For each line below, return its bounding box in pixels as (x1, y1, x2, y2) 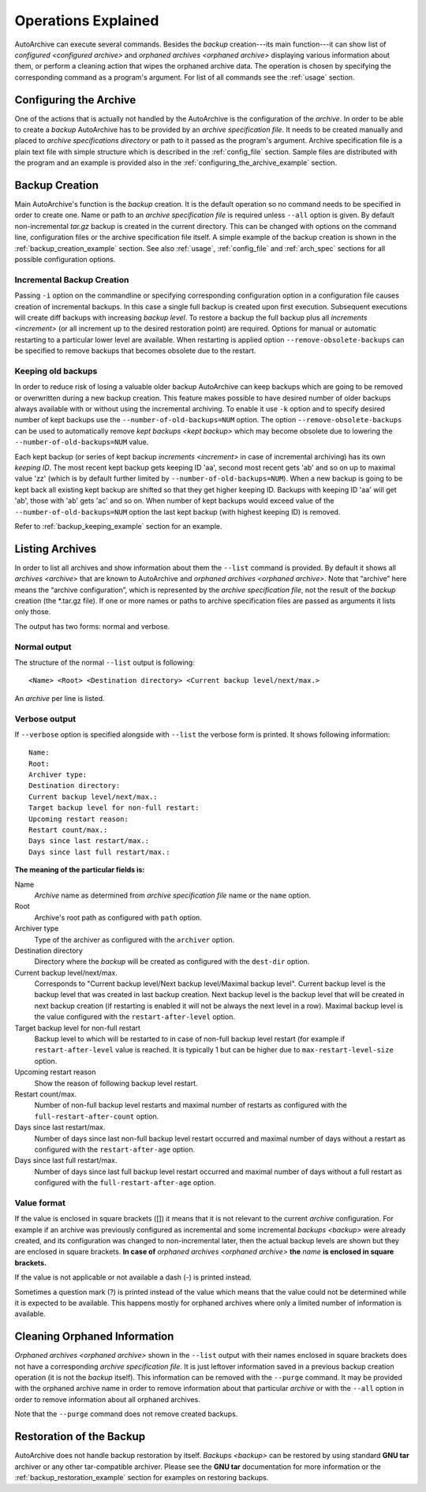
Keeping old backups (14, 366, 98, 377)
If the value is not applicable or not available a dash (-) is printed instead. (14, 1273, 252, 1282)
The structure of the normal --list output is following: (14, 658, 195, 667)
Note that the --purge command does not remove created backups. (14, 1409, 238, 1419)
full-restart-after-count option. (34, 1112, 159, 1121)
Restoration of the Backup (14, 1430, 146, 1444)
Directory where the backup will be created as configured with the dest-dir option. (34, 957, 310, 966)
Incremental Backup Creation (14, 274, 129, 285)
